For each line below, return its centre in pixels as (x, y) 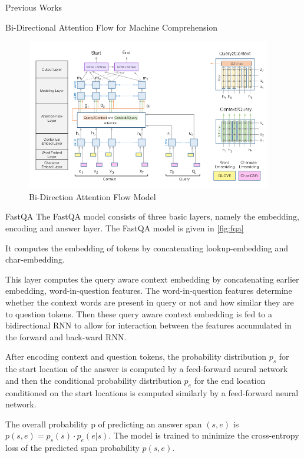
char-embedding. (35, 259)
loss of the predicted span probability (72, 448)
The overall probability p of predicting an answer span (104, 424)
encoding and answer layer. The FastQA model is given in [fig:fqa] (125, 228)
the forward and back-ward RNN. (66, 336)
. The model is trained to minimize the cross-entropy (204, 435)
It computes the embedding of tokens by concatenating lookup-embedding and (147, 248)
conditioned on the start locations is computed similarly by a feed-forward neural (152, 392)
